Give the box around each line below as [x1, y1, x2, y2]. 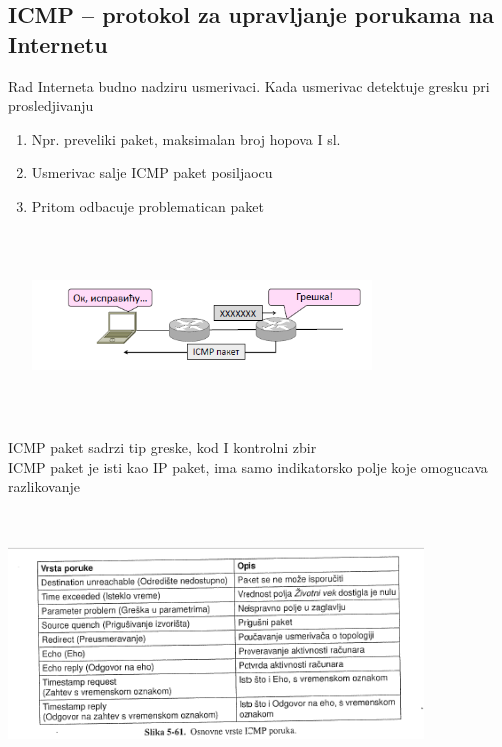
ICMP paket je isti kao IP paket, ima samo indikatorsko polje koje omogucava [8, 456, 488, 477]
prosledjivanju [8, 95, 94, 116]
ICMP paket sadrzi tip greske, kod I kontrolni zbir [8, 437, 317, 458]
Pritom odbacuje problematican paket [31, 195, 264, 216]
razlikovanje [8, 476, 80, 497]
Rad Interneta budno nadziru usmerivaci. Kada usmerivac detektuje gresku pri [8, 75, 490, 96]
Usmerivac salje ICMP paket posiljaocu [31, 162, 273, 183]
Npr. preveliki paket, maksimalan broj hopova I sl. [31, 128, 341, 149]
